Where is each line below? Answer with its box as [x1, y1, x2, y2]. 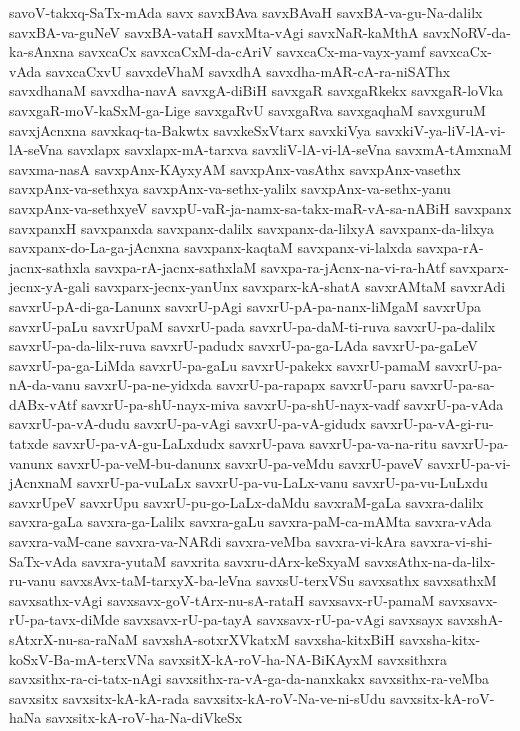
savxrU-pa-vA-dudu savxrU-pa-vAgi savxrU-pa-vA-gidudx [9, 413, 366, 434]
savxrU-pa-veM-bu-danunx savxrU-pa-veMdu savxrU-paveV [57, 452, 424, 473]
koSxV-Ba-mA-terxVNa [9, 648, 155, 669]
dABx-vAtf [9, 393, 77, 414]
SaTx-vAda [9, 550, 78, 571]
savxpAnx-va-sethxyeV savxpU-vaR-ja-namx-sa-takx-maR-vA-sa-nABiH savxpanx [9, 197, 512, 218]
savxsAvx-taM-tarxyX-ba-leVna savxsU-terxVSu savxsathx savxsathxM [60, 570, 497, 591]
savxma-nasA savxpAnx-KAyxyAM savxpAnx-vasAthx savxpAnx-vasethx [9, 158, 461, 179]
